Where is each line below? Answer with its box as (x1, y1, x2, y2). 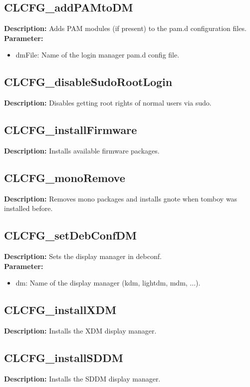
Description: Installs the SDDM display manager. (4, 373, 161, 383)
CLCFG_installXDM (4, 302, 117, 317)
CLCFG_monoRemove (4, 169, 125, 185)
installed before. (4, 203, 53, 213)
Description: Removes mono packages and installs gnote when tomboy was (4, 193, 238, 203)
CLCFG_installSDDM (4, 350, 123, 365)
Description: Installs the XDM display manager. (4, 325, 157, 336)
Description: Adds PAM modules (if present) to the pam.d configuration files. (4, 23, 247, 33)
